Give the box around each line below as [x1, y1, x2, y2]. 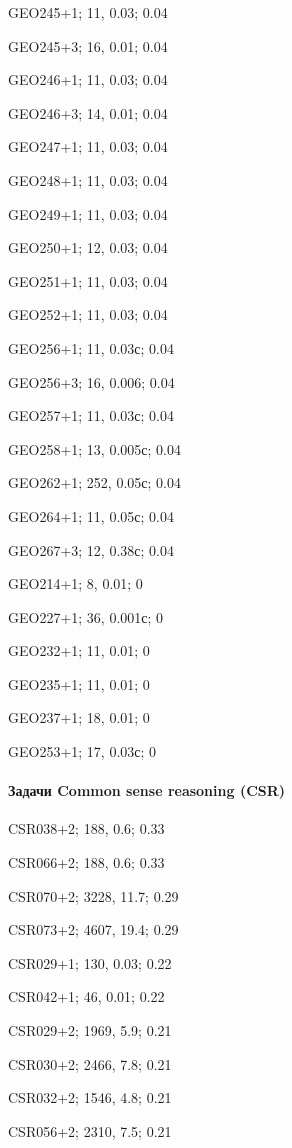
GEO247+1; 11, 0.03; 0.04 [8, 136, 168, 157]
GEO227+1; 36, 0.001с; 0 [8, 606, 164, 627]
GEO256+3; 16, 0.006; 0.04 [8, 371, 175, 392]
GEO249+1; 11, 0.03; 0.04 [8, 203, 168, 224]
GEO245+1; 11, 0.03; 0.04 [8, 2, 168, 22]
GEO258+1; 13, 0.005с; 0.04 [8, 438, 181, 459]
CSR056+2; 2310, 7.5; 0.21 [8, 1120, 172, 1141]
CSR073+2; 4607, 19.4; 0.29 [8, 919, 179, 940]
